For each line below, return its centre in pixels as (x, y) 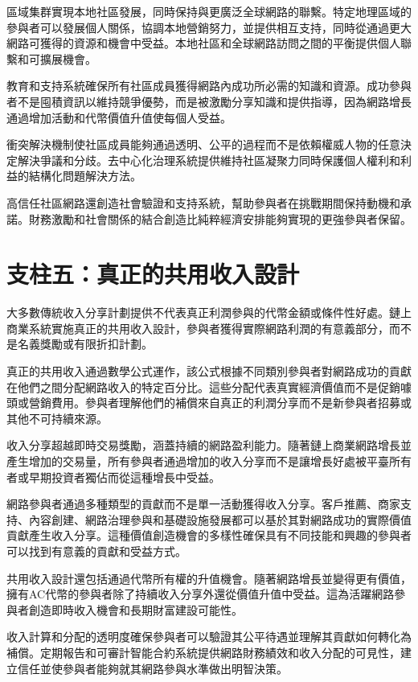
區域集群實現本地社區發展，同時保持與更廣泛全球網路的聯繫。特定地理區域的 (209, 11)
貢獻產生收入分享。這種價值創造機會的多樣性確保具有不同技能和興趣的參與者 (209, 535)
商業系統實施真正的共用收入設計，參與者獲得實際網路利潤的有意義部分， (198, 328)
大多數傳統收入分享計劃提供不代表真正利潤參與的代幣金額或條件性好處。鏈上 (209, 312)
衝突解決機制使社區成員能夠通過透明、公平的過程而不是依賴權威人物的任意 (203, 144)
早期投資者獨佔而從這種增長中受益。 (124, 477)
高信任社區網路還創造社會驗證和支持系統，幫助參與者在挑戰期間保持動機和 (203, 202)
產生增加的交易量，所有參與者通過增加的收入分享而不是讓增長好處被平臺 (198, 461)
